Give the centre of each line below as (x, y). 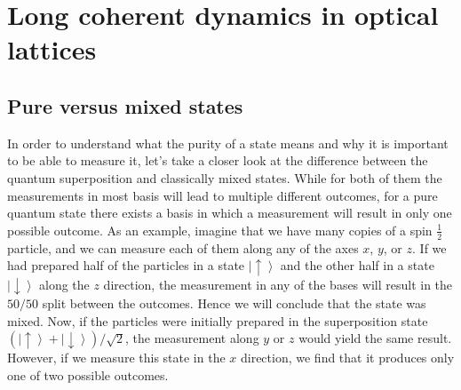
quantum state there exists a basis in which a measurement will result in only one (230, 213)
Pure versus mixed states (125, 105)
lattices (52, 49)
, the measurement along (192, 338)
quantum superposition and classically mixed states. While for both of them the (225, 177)
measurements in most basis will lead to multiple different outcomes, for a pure (223, 195)
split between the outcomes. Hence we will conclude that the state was (234, 303)
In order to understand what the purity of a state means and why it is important (228, 143)
